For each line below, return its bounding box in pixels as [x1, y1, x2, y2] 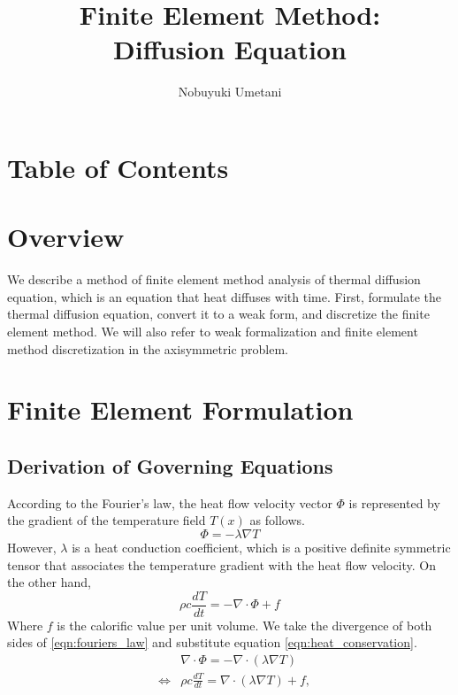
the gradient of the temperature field [7, 511, 206, 529]
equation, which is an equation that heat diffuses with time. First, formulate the [7, 287, 441, 305]
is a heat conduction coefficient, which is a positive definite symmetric [72, 537, 451, 556]
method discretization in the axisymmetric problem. [7, 339, 288, 358]
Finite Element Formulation [7, 391, 354, 428]
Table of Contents [7, 149, 229, 185]
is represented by [348, 493, 440, 512]
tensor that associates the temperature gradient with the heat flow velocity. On [7, 555, 437, 574]
